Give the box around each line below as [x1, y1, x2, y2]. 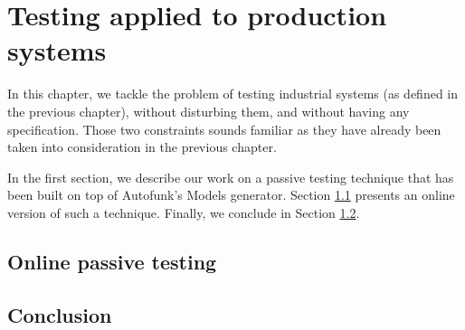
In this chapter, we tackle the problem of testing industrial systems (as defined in [7, 84, 459, 103]
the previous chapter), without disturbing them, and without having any [7, 101, 410, 120]
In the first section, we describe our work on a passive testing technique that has [7, 167, 454, 186]
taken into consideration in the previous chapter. [7, 137, 277, 156]
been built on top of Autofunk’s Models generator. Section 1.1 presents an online [7, 185, 455, 204]
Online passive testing [7, 247, 217, 275]
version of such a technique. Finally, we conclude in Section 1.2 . [7, 203, 360, 222]
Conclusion [7, 300, 112, 328]
